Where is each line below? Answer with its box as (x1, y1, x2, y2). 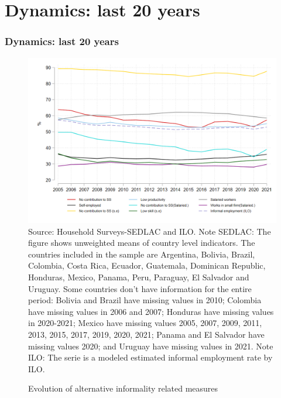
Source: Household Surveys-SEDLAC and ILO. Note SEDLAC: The (28, 225, 271, 237)
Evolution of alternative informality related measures (28, 382, 218, 394)
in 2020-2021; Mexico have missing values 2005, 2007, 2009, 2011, (28, 317, 262, 329)
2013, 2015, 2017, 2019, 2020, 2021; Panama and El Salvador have (28, 328, 265, 340)
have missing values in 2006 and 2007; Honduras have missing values (28, 305, 274, 317)
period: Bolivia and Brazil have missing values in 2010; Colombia (28, 294, 262, 306)
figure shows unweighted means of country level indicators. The (28, 236, 255, 249)
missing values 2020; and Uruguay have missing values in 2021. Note (28, 339, 273, 352)
